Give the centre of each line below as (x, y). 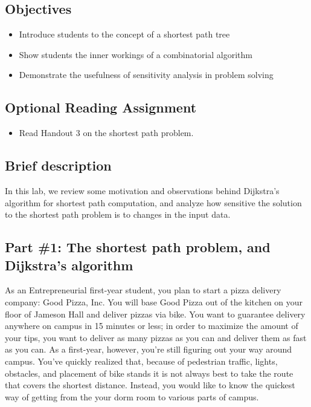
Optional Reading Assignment (101, 107)
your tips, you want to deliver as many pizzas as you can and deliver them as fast (156, 337)
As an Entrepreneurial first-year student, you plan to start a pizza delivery (143, 290)
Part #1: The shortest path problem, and (138, 247)
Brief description (58, 165)
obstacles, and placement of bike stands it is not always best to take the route (149, 373)
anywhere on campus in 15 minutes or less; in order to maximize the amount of (152, 326)
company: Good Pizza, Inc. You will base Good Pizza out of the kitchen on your (154, 301)
